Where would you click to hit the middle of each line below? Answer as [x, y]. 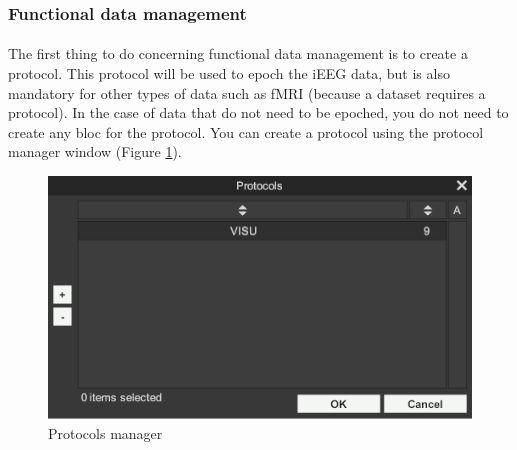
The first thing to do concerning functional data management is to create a [238, 53]
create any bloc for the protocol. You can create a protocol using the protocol [246, 131]
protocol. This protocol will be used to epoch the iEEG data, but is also [229, 73]
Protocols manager [105, 432]
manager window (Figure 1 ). [95, 151]
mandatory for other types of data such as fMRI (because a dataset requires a [247, 92]
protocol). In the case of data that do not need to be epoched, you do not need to [258, 112]
